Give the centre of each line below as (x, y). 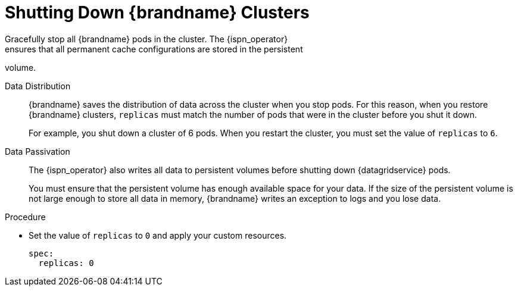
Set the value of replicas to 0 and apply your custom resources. (158, 235)
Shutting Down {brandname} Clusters (157, 12)
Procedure (25, 217)
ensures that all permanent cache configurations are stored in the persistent (154, 49)
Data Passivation (38, 151)
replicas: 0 (66, 263)
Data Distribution (38, 86)
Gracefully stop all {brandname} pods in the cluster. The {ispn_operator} (146, 39)
